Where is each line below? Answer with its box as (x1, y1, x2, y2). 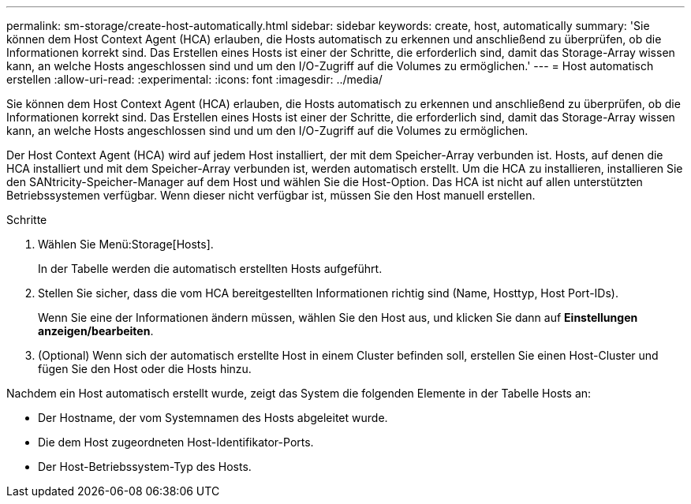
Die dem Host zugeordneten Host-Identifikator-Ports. (38, 435, 314, 449)
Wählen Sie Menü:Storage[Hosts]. (38, 237, 214, 251)
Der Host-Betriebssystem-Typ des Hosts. (38, 460, 252, 473)
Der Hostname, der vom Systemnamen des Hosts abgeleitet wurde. (38, 411, 388, 424)
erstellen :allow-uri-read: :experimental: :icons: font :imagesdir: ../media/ (6, 73, 383, 86)
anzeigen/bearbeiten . (38, 324, 154, 338)
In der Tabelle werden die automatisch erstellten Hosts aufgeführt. (38, 262, 383, 275)
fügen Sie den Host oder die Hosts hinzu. (38, 362, 252, 375)
